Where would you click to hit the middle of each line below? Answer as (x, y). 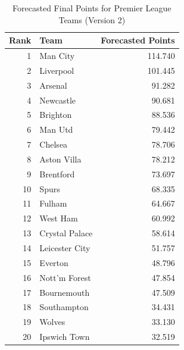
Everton (54, 262)
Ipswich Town (65, 337)
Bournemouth (65, 292)
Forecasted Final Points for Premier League (92, 8)
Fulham (53, 203)
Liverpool (57, 70)
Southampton (64, 307)
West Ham (59, 218)
